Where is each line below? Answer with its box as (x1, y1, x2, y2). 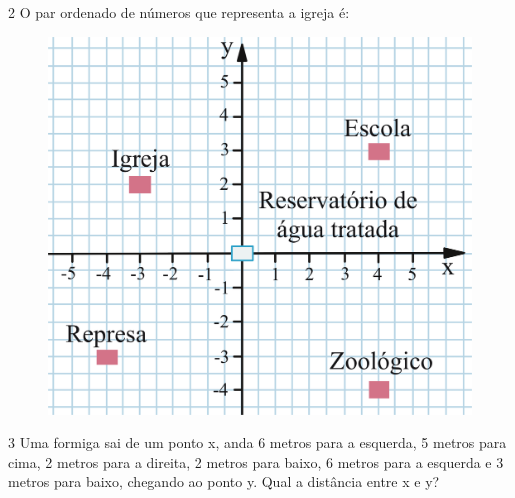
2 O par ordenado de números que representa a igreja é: (8, 2, 350, 22)
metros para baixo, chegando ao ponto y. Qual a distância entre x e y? (8, 471, 440, 492)
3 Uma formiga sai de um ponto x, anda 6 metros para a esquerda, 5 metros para (8, 432, 507, 453)
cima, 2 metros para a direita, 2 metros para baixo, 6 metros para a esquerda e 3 (8, 451, 504, 472)
